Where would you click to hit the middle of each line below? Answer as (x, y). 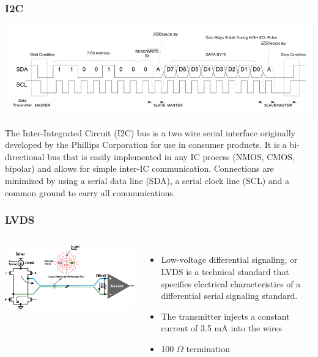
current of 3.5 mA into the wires (222, 328)
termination (208, 348)
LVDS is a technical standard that (225, 272)
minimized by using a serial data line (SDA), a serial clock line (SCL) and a (147, 181)
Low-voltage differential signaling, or (229, 259)
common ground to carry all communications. (90, 192)
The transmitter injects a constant (225, 316)
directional (25, 156)
